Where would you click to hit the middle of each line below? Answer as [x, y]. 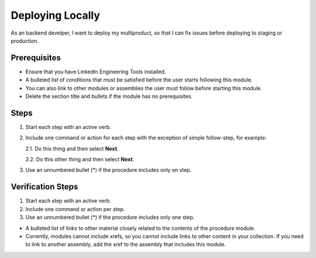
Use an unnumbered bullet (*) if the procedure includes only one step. [110, 218]
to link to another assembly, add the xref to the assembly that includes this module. [126, 245]
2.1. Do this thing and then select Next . [72, 148]
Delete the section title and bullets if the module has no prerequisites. [109, 96]
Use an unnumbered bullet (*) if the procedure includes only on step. [109, 170]
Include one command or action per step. [75, 209]
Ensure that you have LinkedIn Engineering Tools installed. [96, 72]
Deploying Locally [56, 15]
